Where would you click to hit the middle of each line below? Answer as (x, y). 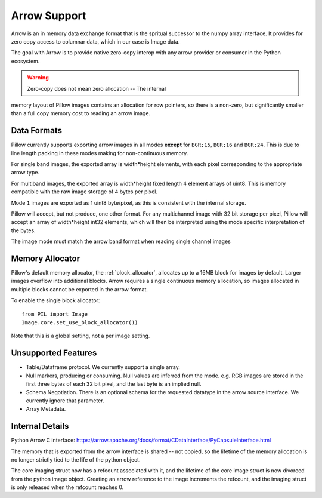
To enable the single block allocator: (55, 300)
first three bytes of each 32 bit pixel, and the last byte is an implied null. (114, 384)
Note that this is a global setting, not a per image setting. (80, 336)
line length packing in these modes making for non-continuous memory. (100, 153)
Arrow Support (49, 16)
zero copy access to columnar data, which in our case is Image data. (95, 41)
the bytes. (23, 230)
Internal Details (40, 426)
